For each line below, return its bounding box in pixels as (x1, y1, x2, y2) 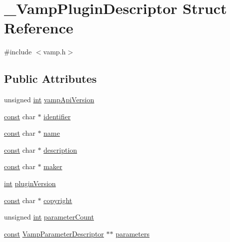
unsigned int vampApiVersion (4, 94, 94, 105)
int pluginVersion (4, 178, 56, 189)
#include (4, 46, 32, 57)
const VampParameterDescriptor (4, 228, 104, 239)
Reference (4, 17, 73, 38)
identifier (43, 111, 71, 121)
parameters (115, 228, 149, 239)
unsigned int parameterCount (4, 212, 94, 222)
